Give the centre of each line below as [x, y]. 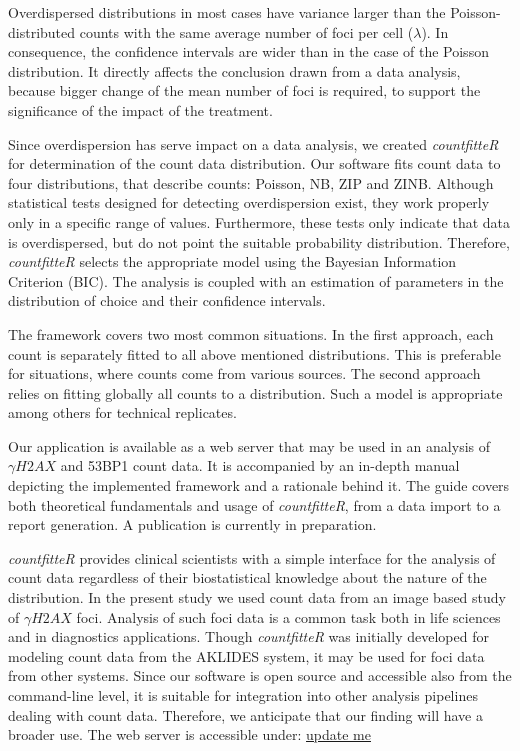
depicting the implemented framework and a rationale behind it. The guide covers [259, 485]
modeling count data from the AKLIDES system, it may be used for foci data [246, 655]
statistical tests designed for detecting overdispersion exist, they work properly [249, 202]
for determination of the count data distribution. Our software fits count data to [254, 163]
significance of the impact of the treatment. [140, 109]
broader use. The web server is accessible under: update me [189, 734]
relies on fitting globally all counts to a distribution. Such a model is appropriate [255, 392]
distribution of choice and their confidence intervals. [167, 300]
